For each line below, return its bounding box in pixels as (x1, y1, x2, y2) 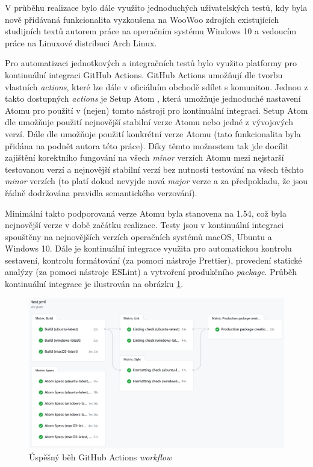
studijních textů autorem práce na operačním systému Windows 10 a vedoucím (5, 25, 297, 37)
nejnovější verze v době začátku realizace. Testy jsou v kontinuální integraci (5, 218, 284, 231)
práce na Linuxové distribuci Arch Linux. (5, 36, 157, 49)
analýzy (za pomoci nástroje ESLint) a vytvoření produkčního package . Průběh (5, 265, 297, 278)
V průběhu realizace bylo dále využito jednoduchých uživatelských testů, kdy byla (5, 1, 308, 13)
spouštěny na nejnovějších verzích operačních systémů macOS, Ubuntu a (5, 230, 272, 243)
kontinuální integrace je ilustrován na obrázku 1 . (5, 277, 184, 290)
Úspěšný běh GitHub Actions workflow (29, 450, 172, 463)
